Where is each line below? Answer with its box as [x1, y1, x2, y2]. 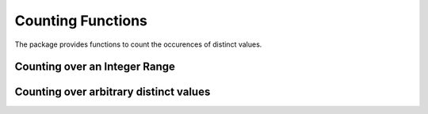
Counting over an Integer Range [14, 60, 176, 74]
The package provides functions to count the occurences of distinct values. [14, 40, 262, 49]
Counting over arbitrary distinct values [14, 85, 211, 99]
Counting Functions [14, 12, 148, 29]
